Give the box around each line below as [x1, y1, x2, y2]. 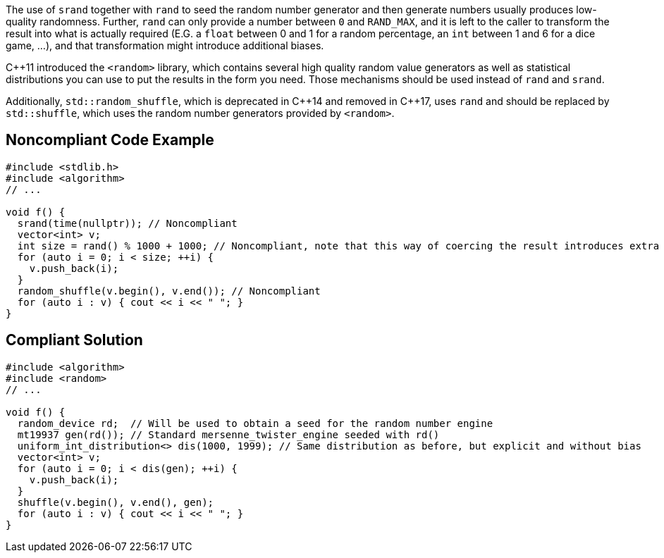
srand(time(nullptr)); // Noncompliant [17, 217, 238, 229]
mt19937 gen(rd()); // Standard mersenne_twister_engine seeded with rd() [17, 428, 440, 440]
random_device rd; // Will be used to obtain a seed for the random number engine [17, 417, 493, 429]
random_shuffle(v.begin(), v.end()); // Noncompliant [17, 285, 321, 297]
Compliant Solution [6, 331, 143, 349]
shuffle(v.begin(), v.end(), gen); [17, 496, 214, 508]
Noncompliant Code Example [6, 131, 214, 149]
